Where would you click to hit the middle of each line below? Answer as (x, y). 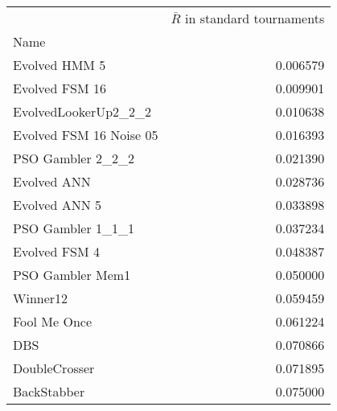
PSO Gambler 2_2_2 (74, 158)
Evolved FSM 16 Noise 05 (86, 135)
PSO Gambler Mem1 (72, 275)
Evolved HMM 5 (60, 65)
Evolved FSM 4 (57, 251)
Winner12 (41, 298)
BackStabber (49, 391)
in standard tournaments (255, 18)
